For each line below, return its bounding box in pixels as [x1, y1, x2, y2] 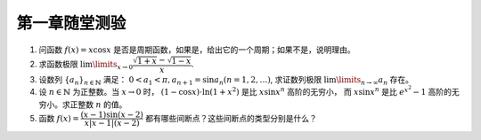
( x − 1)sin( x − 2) [80, 110, 144, 120]
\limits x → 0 [92, 58, 134, 71]
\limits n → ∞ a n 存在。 [336, 74, 414, 87]
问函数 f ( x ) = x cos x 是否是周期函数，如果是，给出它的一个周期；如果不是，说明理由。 [38, 44, 355, 55]
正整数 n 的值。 [69, 98, 127, 110]
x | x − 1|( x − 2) [84, 118, 140, 128]
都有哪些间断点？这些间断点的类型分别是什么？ [145, 113, 318, 123]
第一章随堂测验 [16, 13, 126, 33]
